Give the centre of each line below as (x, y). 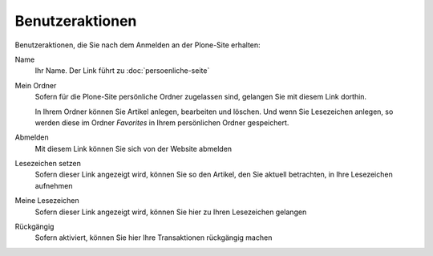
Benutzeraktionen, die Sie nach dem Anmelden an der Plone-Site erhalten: (138, 45)
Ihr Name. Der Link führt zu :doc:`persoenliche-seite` (122, 71)
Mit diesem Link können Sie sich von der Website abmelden (134, 148)
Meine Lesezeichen (47, 201)
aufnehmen (54, 185)
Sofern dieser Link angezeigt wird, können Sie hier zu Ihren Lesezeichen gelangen (171, 212)
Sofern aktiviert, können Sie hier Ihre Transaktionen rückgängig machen (154, 238)
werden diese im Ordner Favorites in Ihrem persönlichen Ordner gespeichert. (162, 122)
